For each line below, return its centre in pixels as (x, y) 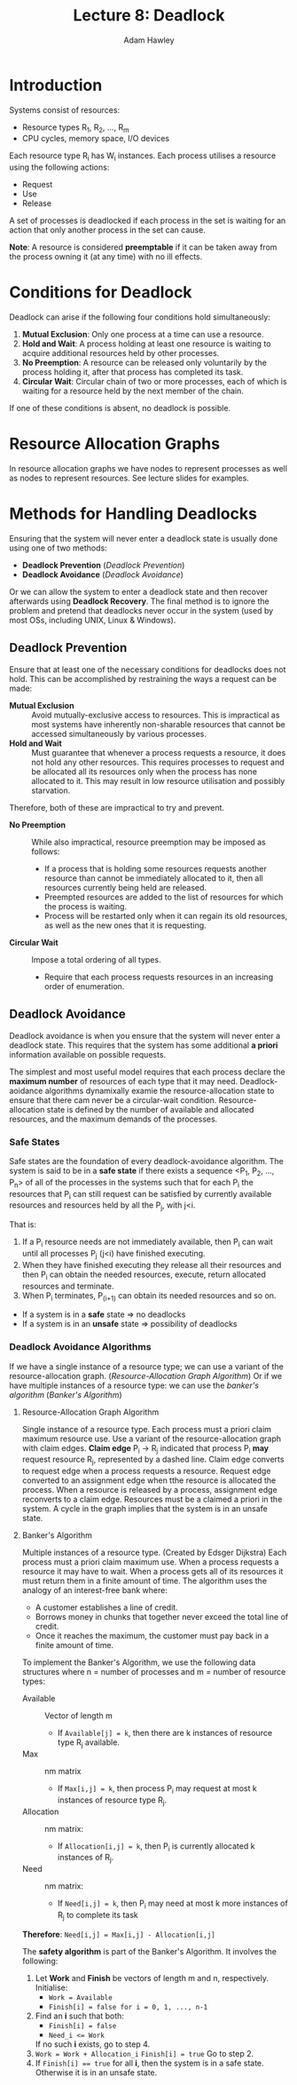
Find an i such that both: (79, 2016)
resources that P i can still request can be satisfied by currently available (141, 1195)
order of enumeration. (84, 986)
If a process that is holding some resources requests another (156, 868)
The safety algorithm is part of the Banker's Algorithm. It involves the (149, 1951)
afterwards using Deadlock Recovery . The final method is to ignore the (139, 601)
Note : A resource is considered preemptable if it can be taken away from (143, 247)
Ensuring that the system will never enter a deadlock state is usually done (144, 539)
